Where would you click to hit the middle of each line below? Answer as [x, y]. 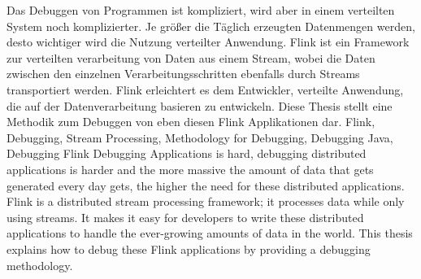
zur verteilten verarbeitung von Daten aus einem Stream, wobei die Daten [191, 57]
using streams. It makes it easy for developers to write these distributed [185, 217]
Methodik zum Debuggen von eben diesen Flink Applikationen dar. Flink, [191, 122]
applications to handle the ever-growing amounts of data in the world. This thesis [210, 233]
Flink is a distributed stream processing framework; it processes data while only [206, 201]
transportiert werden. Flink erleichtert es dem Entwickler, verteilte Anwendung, [205, 89]
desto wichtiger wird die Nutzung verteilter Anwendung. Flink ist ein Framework [208, 42]
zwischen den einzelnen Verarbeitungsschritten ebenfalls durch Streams [183, 74]
